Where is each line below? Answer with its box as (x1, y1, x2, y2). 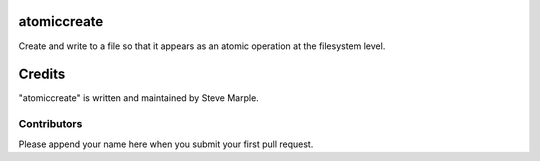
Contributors (18, 117, 83, 131)
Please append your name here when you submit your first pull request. (18, 138, 314, 150)
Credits (18, 66, 66, 83)
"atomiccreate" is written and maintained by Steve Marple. (18, 92, 259, 104)
